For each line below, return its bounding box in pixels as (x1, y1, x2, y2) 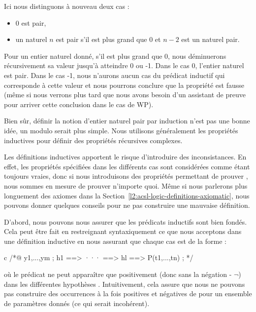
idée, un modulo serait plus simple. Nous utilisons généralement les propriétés (4, 125, 238, 135)
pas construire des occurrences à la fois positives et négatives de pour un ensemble (4, 288, 252, 299)
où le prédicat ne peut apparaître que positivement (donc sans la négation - (4, 269, 232, 279)
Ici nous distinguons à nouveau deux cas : (4, 1, 129, 11)
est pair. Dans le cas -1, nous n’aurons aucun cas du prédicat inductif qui (4, 70, 225, 80)
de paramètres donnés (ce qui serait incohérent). (4, 298, 150, 308)
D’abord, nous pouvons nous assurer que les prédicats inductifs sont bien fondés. (4, 216, 247, 227)
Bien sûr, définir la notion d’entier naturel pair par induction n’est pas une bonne (4, 116, 250, 126)
